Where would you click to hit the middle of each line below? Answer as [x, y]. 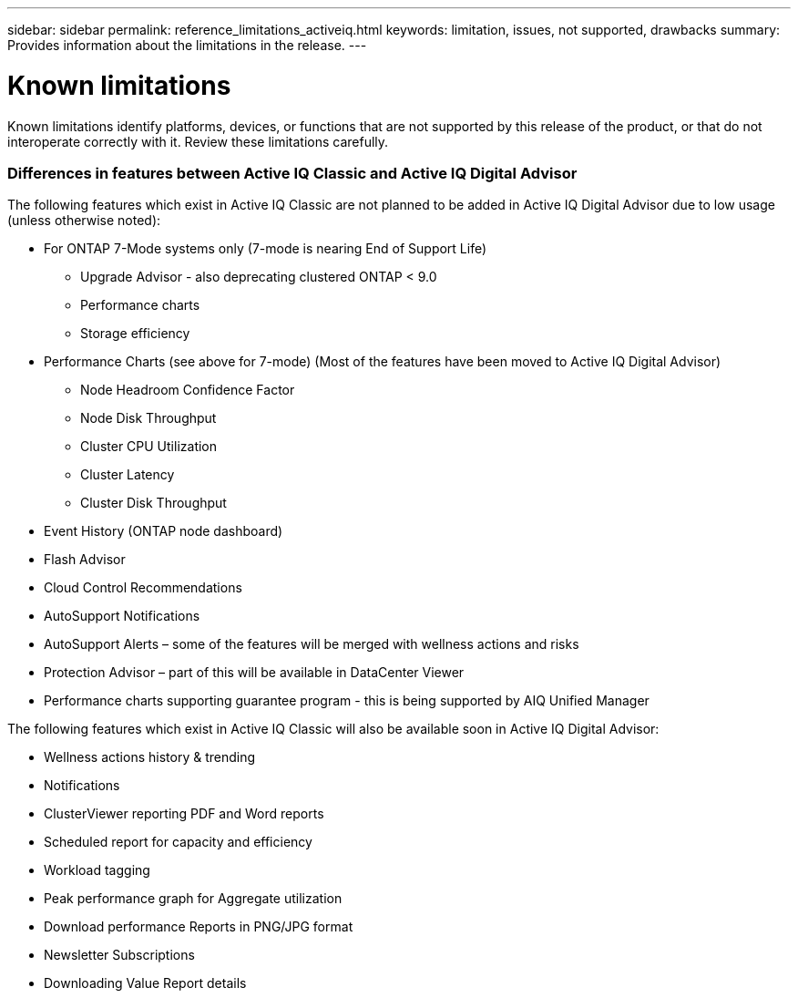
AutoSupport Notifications [122, 616]
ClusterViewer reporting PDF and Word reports [184, 814]
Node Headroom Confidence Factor [188, 390]
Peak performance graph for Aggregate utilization [193, 899]
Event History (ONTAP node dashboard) [164, 531]
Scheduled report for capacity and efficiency [178, 842]
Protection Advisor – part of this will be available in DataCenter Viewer [254, 673]
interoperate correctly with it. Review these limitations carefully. [198, 141]
